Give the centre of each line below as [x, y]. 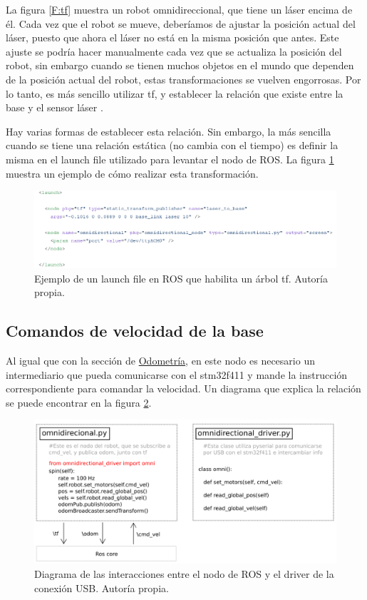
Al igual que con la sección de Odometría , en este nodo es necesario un [160, 360]
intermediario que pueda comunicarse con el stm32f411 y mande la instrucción [177, 374]
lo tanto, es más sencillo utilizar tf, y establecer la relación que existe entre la [175, 93]
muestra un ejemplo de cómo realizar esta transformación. [132, 173]
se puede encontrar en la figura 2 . [79, 402]
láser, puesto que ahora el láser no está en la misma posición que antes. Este [172, 37]
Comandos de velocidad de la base [135, 331]
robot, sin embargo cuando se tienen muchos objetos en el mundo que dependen [180, 65]
